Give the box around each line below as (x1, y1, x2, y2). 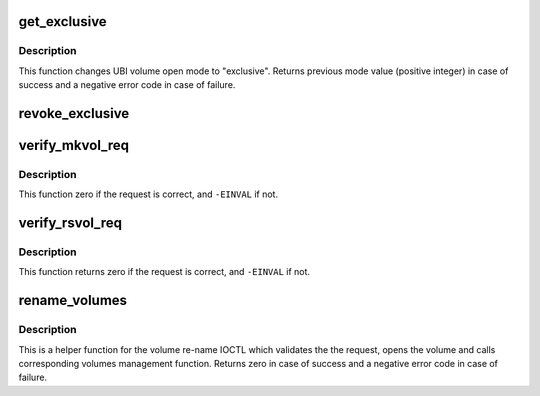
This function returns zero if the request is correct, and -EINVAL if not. (18, 266, 310, 278)
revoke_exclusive (18, 105, 130, 122)
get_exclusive (18, 13, 107, 30)
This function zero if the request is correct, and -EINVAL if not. (18, 188, 279, 200)
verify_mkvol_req (18, 136, 130, 154)
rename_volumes (18, 292, 128, 309)
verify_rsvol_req (18, 215, 123, 232)
